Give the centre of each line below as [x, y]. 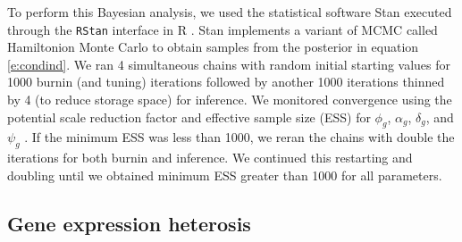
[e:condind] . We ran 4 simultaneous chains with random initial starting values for [229, 64]
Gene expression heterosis [129, 223]
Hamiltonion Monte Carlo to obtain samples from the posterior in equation [213, 47]
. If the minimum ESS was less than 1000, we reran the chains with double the [239, 137]
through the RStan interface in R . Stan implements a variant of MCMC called [223, 29]
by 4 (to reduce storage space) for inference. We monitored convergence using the [230, 100]
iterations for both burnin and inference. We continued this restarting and [210, 158]
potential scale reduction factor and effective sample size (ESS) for [189, 117]
